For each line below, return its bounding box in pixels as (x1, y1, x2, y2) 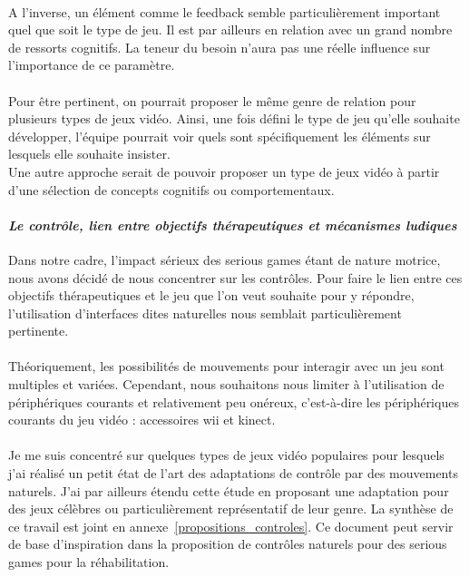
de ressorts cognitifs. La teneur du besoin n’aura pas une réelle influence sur (8, 37, 431, 56)
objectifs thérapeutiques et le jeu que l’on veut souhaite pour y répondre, (8, 286, 415, 305)
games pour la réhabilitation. (8, 553, 170, 572)
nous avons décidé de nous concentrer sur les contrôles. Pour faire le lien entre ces (8, 268, 463, 287)
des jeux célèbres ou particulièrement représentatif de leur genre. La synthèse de (8, 499, 454, 518)
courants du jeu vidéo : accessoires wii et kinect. (8, 410, 276, 429)
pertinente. (8, 321, 69, 340)
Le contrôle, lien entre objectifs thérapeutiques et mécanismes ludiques (8, 215, 457, 234)
